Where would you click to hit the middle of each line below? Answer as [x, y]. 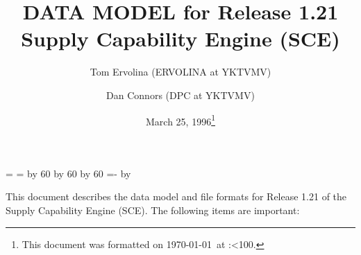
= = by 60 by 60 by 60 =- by [68, 173]
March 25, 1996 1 [180, 120]
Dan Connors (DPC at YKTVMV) [180, 95]
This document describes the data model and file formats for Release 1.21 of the [176, 196]
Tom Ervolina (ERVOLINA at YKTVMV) [180, 72]
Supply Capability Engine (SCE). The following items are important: [153, 210]
